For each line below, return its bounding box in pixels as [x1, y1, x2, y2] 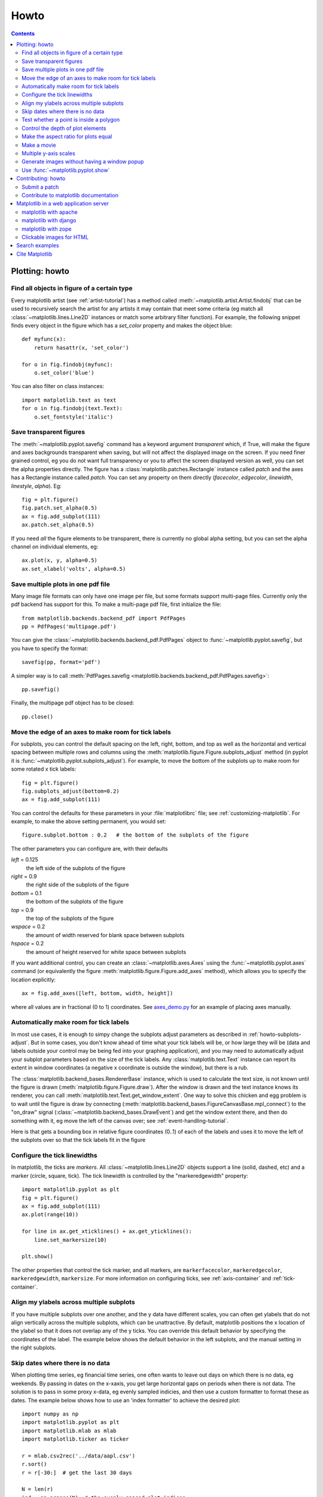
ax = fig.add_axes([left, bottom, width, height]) [22, 990, 173, 997]
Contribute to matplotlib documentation [22, 192, 119, 199]
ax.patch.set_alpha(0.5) [22, 522, 95, 528]
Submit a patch [22, 183, 59, 190]
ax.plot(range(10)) [22, 1211, 79, 1218]
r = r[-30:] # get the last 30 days [22, 1469, 133, 1476]
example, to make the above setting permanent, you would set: [11, 818, 166, 825]
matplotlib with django [22, 217, 77, 224]
